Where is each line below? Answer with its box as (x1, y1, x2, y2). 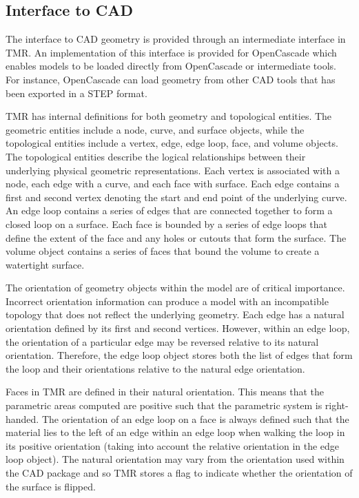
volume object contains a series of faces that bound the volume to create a (6, 244, 320, 258)
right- (325, 398, 349, 413)
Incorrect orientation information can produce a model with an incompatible (6, 293, 329, 308)
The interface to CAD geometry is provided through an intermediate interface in (6, 32, 346, 46)
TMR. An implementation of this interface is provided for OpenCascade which (6, 45, 337, 59)
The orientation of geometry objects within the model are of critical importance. (6, 280, 345, 295)
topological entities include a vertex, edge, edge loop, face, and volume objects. (6, 136, 338, 150)
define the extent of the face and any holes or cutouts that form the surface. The (6, 230, 347, 245)
